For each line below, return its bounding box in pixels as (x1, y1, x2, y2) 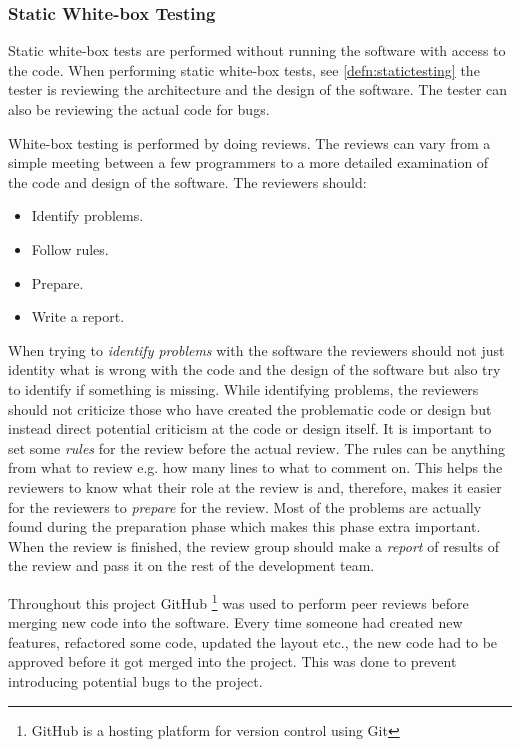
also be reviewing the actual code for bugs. (8, 99, 270, 119)
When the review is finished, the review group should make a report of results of (8, 535, 499, 556)
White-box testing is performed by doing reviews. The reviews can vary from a (8, 132, 491, 153)
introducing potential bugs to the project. (8, 670, 263, 691)
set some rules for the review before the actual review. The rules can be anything (8, 437, 506, 458)
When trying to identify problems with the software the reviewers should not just (8, 339, 505, 360)
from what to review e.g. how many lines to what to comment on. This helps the (8, 457, 503, 478)
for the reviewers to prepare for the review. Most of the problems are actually (8, 496, 482, 517)
